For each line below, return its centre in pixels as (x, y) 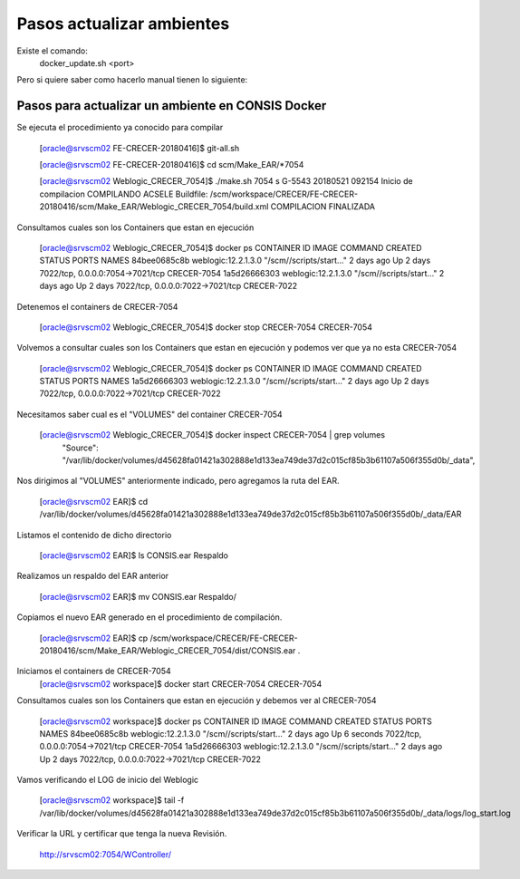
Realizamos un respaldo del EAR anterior (93, 576)
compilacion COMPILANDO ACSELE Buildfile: (124, 194)
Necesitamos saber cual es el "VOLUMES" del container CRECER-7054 (149, 414)
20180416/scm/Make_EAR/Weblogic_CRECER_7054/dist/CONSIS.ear (168, 650)
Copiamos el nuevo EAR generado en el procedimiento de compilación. (149, 617)
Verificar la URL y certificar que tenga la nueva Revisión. (122, 834)
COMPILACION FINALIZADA (323, 207)
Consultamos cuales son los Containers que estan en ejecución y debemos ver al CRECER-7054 (197, 700)
